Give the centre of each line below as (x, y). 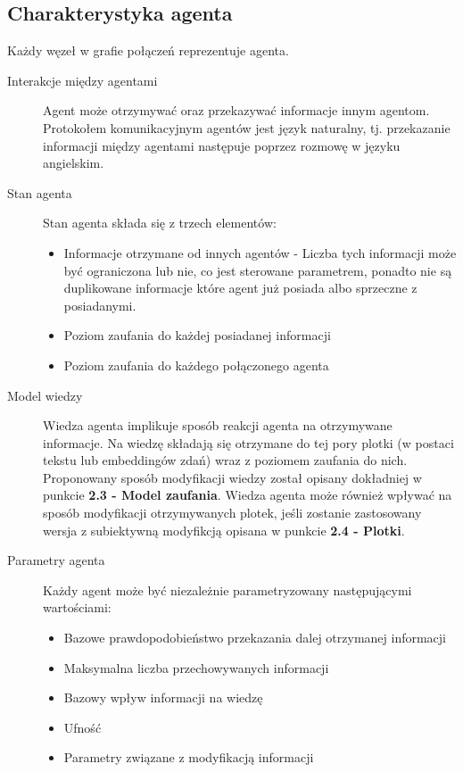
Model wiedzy (45, 395)
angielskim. (74, 163)
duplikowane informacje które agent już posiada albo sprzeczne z (240, 288)
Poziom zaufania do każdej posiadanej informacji (197, 335)
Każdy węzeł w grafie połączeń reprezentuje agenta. (148, 50)
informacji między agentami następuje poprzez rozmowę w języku (222, 145)
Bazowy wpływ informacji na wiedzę (163, 697)
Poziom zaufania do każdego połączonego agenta (196, 365)
